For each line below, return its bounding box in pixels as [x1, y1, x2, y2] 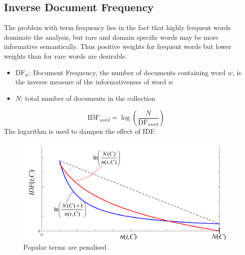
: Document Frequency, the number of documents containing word [29, 67, 226, 77]
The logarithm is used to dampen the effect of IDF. [4, 126, 157, 136]
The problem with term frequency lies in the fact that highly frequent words [4, 22, 231, 32]
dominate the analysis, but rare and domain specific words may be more [4, 32, 219, 42]
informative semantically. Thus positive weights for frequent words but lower [4, 41, 231, 51]
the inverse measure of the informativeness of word [15, 77, 166, 87]
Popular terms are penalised [23, 242, 107, 252]
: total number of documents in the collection [21, 93, 156, 103]
